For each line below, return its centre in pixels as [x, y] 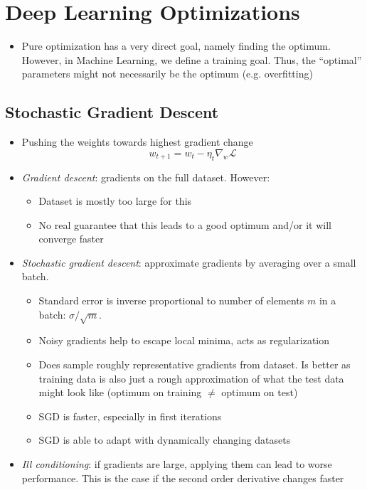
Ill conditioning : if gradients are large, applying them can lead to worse [177, 463]
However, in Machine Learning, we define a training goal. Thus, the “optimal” [192, 59]
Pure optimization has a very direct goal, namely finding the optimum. [176, 46]
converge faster [71, 239]
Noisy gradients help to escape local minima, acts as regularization [184, 340]
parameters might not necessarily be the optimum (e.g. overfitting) [167, 74]
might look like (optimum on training [120, 392]
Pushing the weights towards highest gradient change [137, 142]
